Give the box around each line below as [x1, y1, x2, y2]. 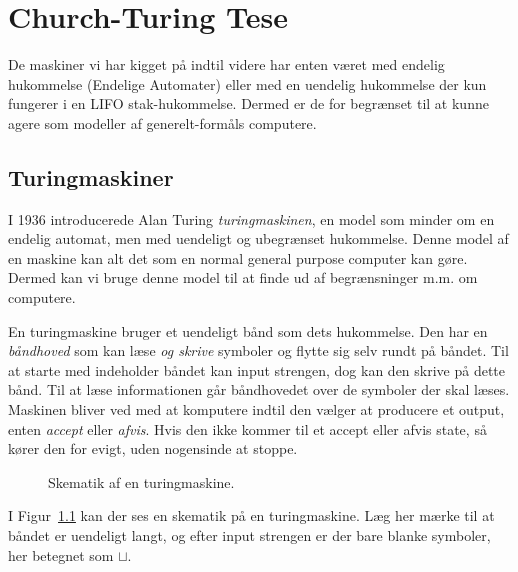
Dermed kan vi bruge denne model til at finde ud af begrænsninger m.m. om [8, 267, 478, 288]
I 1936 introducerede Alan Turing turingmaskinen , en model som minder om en [8, 208, 495, 229]
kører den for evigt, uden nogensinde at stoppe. [8, 438, 298, 459]
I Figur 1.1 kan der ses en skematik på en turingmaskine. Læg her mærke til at [8, 505, 495, 526]
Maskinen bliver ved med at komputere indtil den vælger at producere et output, [8, 399, 505, 420]
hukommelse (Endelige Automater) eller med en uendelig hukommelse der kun [8, 73, 487, 94]
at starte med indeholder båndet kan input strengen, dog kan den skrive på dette [8, 359, 506, 380]
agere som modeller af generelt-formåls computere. [8, 112, 317, 133]
